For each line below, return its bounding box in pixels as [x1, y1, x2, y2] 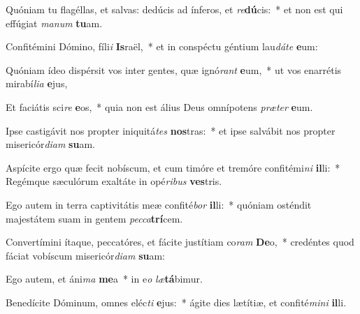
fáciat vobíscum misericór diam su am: [6, 248, 165, 262]
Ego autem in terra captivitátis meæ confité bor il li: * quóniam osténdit [6, 197, 312, 211]
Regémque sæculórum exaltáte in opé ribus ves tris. [6, 174, 222, 188]
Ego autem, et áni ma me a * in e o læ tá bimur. [6, 271, 203, 286]
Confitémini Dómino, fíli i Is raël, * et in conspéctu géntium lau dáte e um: [6, 39, 318, 54]
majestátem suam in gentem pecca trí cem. [6, 211, 183, 225]
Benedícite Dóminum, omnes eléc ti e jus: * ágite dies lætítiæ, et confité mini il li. [6, 294, 347, 309]
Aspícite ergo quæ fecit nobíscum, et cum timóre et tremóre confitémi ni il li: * [6, 160, 340, 174]
